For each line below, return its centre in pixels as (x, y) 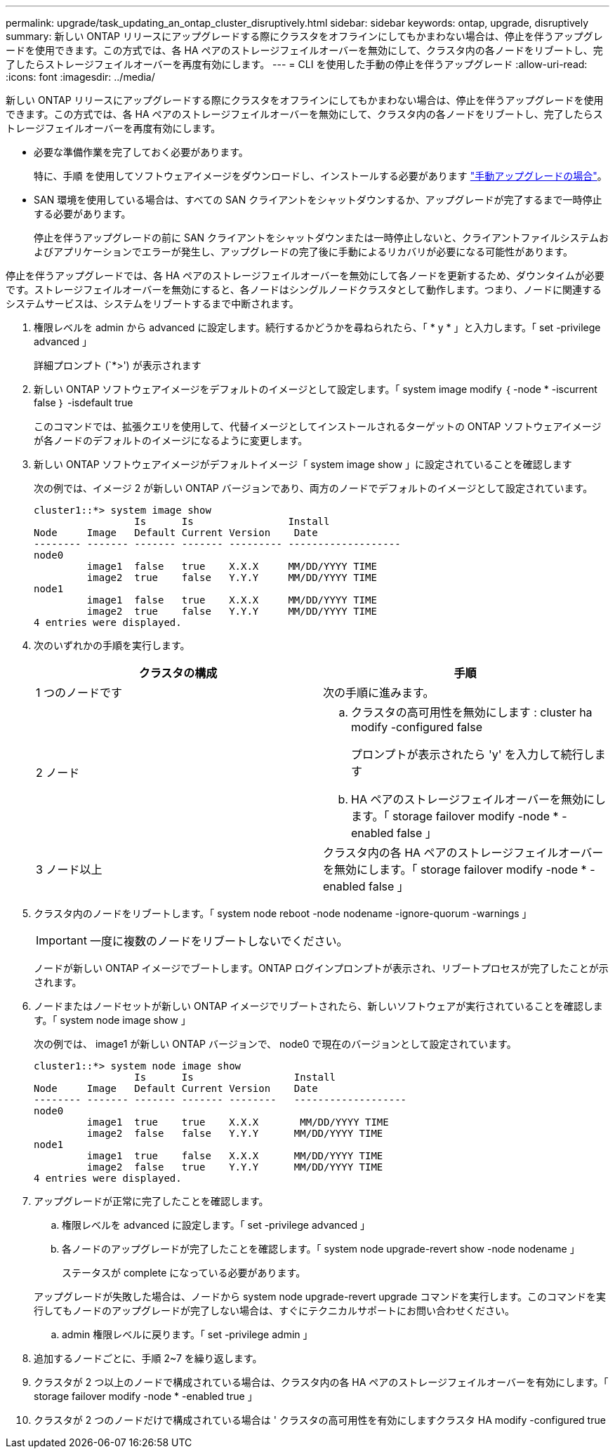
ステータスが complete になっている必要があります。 (184, 1273)
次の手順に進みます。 (379, 693)
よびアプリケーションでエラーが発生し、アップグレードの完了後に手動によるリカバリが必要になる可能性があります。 (303, 252)
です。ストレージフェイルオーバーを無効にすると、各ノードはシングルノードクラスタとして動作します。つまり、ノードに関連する (304, 289)
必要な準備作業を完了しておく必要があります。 (141, 152)
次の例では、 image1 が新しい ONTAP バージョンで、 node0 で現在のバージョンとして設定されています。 (275, 1044)
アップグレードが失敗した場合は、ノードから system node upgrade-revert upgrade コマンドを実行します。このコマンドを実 (320, 1296)
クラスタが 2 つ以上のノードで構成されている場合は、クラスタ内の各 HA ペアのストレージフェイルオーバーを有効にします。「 (321, 1382)
